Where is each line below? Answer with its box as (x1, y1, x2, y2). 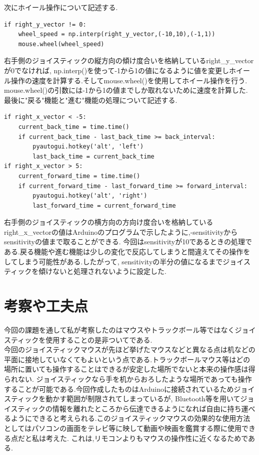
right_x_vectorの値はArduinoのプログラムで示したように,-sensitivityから (4, 226, 238, 237)
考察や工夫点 (4, 295, 88, 316)
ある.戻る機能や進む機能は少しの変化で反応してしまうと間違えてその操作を (4, 246, 250, 257)
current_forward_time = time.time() (18, 172, 140, 180)
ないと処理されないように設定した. (52, 266, 166, 276)
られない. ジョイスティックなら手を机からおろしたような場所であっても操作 (4, 373, 252, 384)
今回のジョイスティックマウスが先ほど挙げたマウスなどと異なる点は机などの (4, 344, 255, 355)
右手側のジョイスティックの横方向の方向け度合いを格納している (4, 217, 213, 227)
